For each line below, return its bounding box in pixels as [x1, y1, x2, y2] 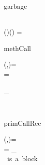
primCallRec [4, 117, 41, 128]
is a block [7, 153, 38, 163]
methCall [4, 43, 31, 53]
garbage [4, 1, 27, 11]
